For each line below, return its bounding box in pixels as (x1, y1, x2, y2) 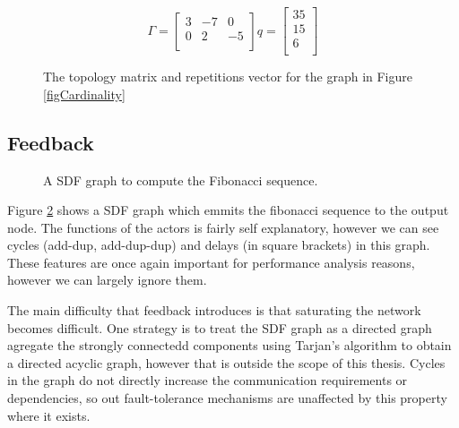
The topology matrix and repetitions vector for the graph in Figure (43, 67, 412, 86)
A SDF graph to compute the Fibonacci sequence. (43, 170, 318, 189)
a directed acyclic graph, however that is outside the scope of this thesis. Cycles (7, 353, 446, 372)
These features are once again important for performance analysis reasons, (7, 253, 415, 271)
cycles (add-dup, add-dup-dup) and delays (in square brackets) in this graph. (7, 235, 430, 254)
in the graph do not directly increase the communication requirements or (7, 371, 408, 389)
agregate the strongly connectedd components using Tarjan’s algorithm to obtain (7, 336, 452, 355)
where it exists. (7, 406, 91, 424)
